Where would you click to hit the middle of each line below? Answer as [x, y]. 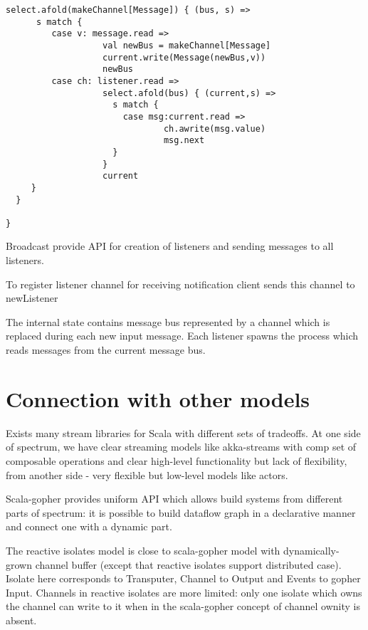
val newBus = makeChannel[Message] [187, 45]
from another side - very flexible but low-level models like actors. [147, 474]
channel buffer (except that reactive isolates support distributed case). [188, 564]
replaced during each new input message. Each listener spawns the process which [182, 336]
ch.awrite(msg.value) [215, 128]
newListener [32, 298]
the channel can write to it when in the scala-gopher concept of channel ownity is [183, 606]
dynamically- [311, 550]
